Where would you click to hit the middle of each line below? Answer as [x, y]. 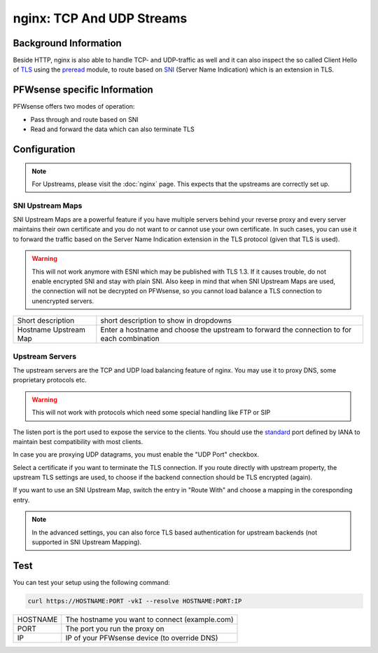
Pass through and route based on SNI [85, 119]
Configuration [44, 149]
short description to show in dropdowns [166, 321]
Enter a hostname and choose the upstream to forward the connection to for [226, 330]
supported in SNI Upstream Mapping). [87, 542]
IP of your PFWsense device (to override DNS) [142, 638]
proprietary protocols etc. [50, 380]
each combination [130, 339]
